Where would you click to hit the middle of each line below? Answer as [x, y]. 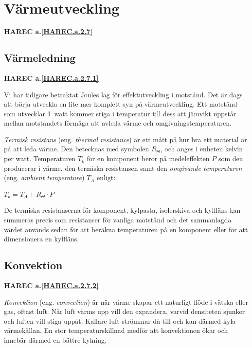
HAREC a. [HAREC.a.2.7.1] [51, 78]
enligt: [106, 177]
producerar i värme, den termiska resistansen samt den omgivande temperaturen [123, 168]
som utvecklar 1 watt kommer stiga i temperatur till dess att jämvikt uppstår [120, 113]
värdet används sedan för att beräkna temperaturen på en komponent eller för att [126, 229]
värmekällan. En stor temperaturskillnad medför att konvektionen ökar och [116, 330]
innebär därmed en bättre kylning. [55, 340]
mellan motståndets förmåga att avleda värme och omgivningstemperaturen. [118, 123]
